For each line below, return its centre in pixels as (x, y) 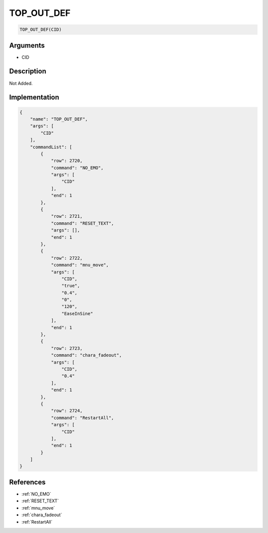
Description (28, 71)
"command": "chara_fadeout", (86, 355)
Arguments (27, 45)
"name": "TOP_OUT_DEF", (59, 119)
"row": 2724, (67, 411)
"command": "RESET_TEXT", (82, 223)
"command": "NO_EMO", (77, 168)
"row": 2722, (67, 258)
